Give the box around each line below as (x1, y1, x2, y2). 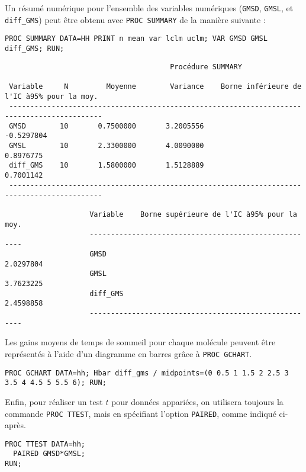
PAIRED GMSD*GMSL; (13, 449, 86, 458)
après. (5, 419, 26, 431)
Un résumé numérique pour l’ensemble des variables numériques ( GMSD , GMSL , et (5, 2, 294, 14)
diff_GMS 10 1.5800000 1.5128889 (9, 161, 204, 170)
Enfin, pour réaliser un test (5, 395, 103, 407)
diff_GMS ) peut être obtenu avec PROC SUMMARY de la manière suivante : (5, 13, 266, 25)
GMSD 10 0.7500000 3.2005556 (9, 121, 204, 130)
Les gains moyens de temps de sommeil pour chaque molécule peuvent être (5, 336, 276, 348)
